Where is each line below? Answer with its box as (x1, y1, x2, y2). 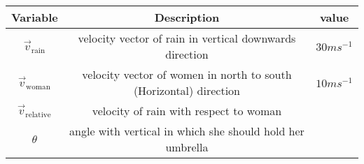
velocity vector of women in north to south (82, 66, 292, 82)
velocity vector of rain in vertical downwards (78, 30, 296, 46)
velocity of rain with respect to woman (92, 103, 282, 119)
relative (25, 111, 51, 119)
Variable (11, 9, 58, 25)
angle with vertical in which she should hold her (69, 123, 304, 139)
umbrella (165, 139, 209, 155)
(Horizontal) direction (133, 82, 241, 98)
